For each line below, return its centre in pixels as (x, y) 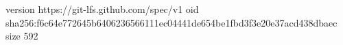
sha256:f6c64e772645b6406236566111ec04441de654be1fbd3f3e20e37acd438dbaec (171, 22)
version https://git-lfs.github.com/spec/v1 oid (102, 9)
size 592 (22, 36)
